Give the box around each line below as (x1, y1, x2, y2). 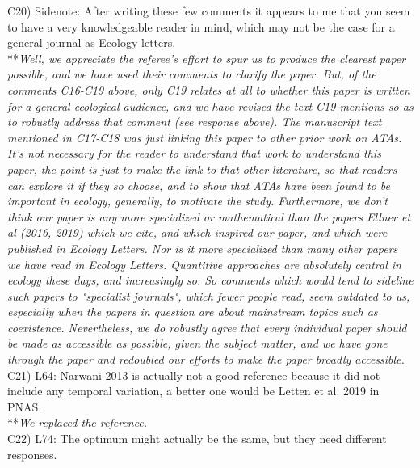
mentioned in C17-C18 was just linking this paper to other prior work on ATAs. (7, 129, 402, 145)
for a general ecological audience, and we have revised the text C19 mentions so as (7, 97, 414, 114)
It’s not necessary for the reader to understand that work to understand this (7, 145, 381, 162)
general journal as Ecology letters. (7, 34, 176, 51)
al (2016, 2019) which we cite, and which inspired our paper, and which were (7, 224, 388, 241)
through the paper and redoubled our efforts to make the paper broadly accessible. (7, 351, 405, 368)
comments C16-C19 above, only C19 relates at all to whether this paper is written (7, 81, 410, 98)
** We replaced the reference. (7, 414, 148, 431)
